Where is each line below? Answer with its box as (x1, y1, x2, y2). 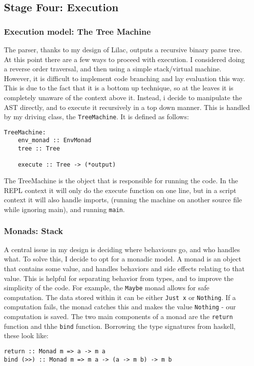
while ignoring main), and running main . (4, 204, 125, 214)
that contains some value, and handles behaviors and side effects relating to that (4, 263, 245, 273)
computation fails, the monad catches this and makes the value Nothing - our (4, 301, 236, 312)
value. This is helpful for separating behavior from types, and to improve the (4, 273, 233, 283)
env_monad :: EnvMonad (18, 137, 91, 144)
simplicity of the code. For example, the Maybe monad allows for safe (4, 282, 210, 293)
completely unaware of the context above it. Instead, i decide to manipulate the (4, 92, 242, 102)
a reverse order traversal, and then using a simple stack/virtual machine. (4, 64, 222, 74)
